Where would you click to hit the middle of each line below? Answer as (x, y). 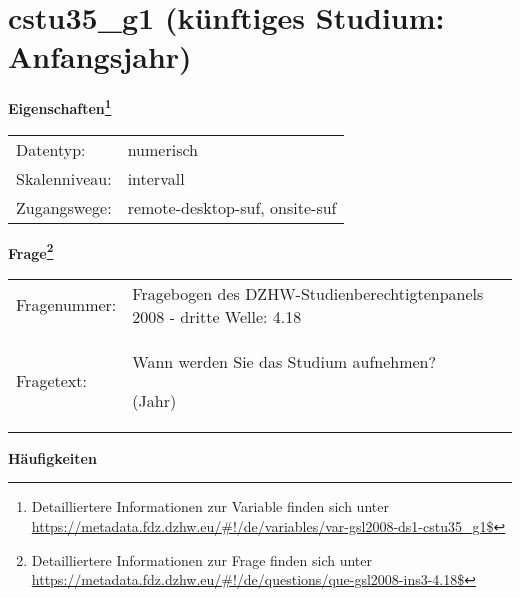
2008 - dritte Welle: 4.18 (217, 316)
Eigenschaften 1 (60, 106)
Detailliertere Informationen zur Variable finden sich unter (210, 506)
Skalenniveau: (64, 178)
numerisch (162, 149)
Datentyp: (51, 149)
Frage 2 (31, 251)
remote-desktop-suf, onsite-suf (232, 207)
